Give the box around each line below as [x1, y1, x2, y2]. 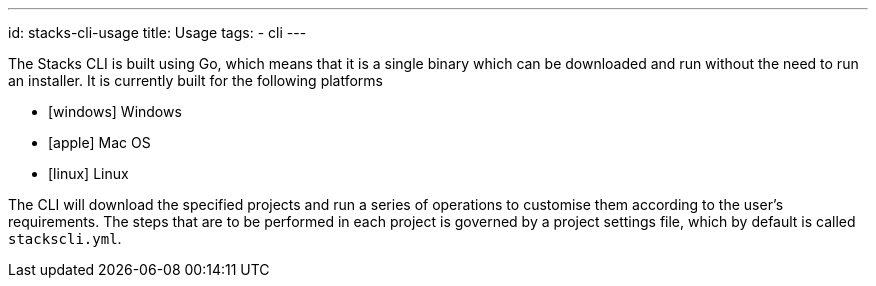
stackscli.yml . [8, 230, 122, 247]
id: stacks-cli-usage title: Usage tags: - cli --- [8, 24, 307, 41]
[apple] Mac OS [48, 134, 151, 151]
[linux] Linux [48, 165, 129, 182]
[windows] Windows [48, 103, 182, 120]
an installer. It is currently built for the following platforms [8, 72, 384, 89]
